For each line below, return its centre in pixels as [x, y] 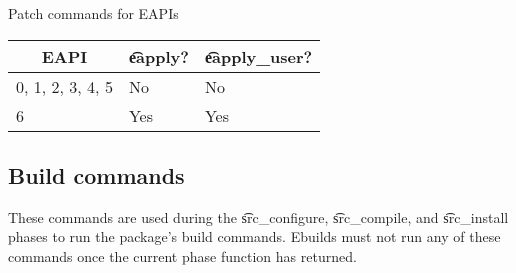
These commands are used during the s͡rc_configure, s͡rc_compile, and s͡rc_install [258, 216]
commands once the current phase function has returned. [182, 255]
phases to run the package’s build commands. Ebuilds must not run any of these [254, 236]
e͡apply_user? [258, 56]
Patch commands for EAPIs [93, 13]
